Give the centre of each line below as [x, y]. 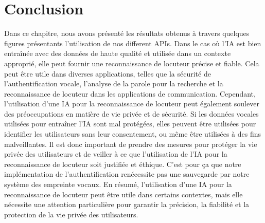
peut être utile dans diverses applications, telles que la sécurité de [108, 73]
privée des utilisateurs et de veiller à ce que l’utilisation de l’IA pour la [116, 154]
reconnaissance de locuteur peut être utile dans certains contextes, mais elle [123, 194]
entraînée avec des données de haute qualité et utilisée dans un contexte [118, 53]
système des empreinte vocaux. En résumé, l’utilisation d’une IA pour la [118, 184]
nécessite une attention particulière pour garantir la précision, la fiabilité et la [127, 204]
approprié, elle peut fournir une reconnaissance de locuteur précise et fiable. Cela [132, 63]
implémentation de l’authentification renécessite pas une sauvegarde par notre [127, 174]
